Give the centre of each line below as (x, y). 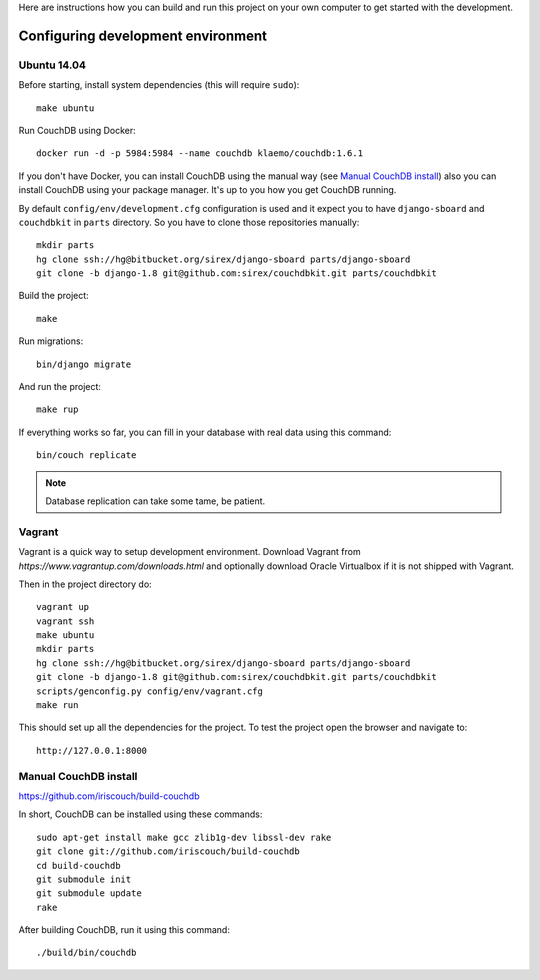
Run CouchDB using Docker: (77, 130)
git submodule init (84, 879)
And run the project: (60, 387)
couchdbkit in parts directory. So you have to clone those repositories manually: (189, 222)
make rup (57, 409)
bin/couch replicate (86, 455)
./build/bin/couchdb (86, 953)
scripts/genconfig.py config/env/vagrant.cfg (150, 691)
